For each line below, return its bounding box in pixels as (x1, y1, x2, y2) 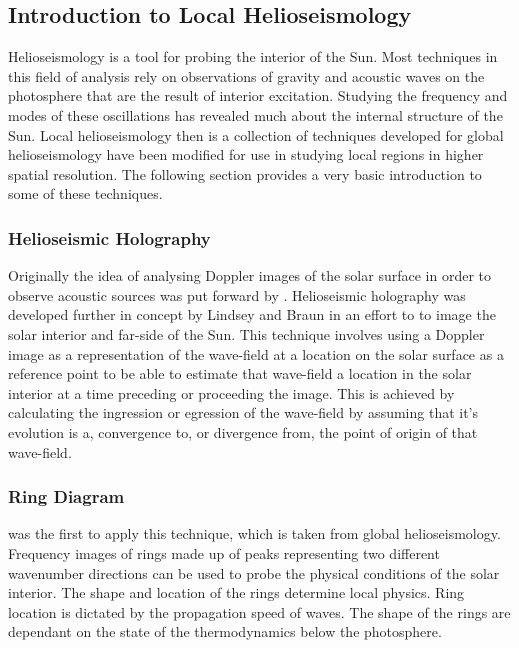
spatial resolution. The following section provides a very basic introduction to (8, 163, 482, 184)
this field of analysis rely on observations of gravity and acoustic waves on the (8, 65, 485, 86)
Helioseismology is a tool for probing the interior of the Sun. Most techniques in (8, 46, 498, 67)
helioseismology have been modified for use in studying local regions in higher (8, 144, 484, 165)
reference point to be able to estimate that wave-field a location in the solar (8, 363, 472, 384)
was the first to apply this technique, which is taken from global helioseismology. (8, 523, 501, 544)
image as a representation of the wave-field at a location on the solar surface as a (8, 343, 504, 364)
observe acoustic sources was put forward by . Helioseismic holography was (8, 284, 466, 305)
